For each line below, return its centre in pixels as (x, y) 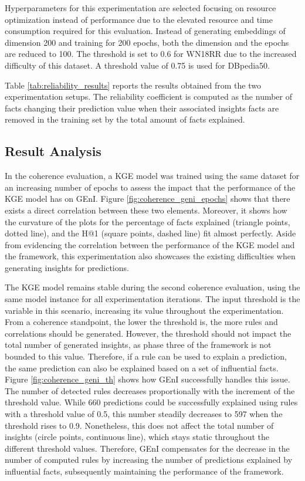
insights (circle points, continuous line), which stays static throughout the (137, 437)
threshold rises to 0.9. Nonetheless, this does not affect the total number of (139, 425)
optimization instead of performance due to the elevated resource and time (139, 19)
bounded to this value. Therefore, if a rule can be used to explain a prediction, (146, 356)
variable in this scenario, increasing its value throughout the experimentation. (144, 310)
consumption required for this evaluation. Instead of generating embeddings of (145, 31)
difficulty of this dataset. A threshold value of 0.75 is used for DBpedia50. (137, 65)
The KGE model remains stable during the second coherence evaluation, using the (152, 287)
